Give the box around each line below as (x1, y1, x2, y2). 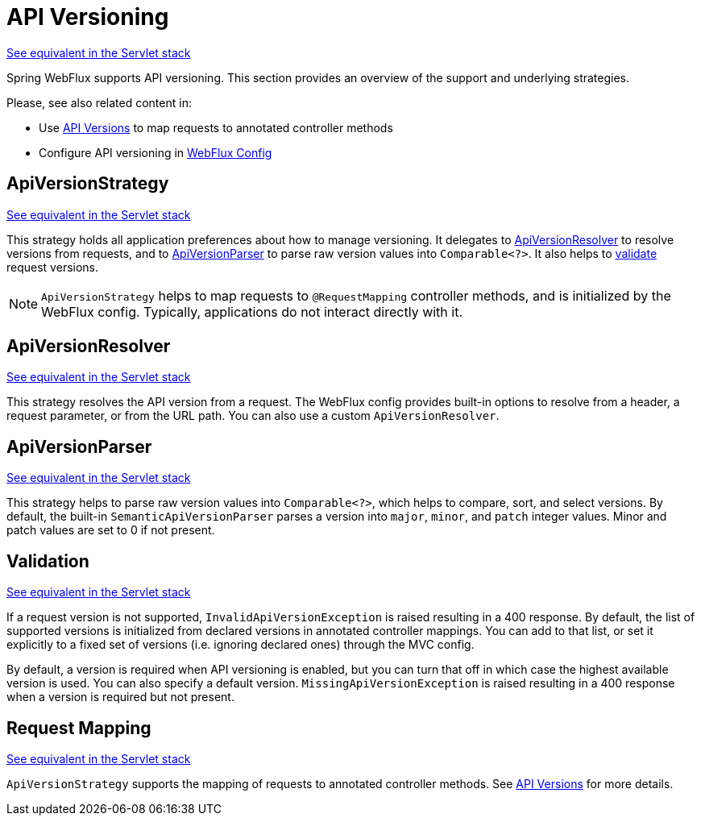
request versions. (6, 259, 99, 274)
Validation (6, 550, 89, 571)
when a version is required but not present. (6, 690, 234, 704)
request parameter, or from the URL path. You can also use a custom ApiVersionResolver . (6, 409, 500, 423)
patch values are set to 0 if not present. (6, 523, 215, 538)
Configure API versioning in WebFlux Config (39, 145, 272, 160)
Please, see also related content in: (6, 95, 192, 110)
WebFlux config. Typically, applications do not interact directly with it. (41, 303, 463, 320)
